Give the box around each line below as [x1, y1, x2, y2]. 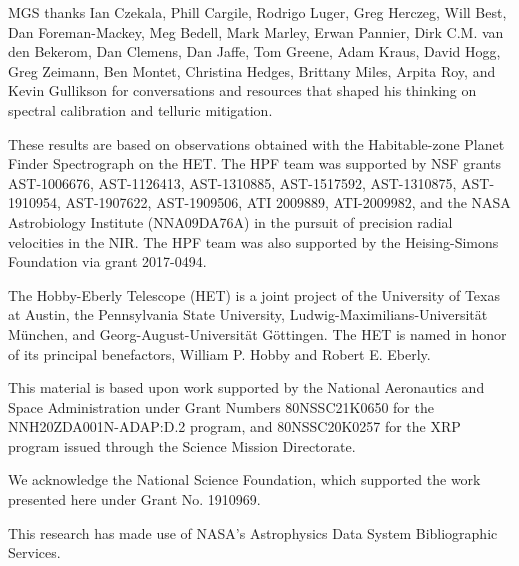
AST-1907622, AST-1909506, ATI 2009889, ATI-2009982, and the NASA [65, 192, 511, 213]
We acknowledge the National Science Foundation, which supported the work [8, 469, 481, 490]
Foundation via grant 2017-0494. [8, 251, 207, 272]
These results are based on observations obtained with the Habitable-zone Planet [8, 133, 505, 154]
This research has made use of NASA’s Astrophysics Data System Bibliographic [8, 522, 498, 543]
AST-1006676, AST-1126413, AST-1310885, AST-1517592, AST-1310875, [8, 172, 457, 193]
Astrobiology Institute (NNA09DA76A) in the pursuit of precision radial [8, 211, 453, 232]
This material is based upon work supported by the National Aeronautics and [8, 377, 485, 398]
